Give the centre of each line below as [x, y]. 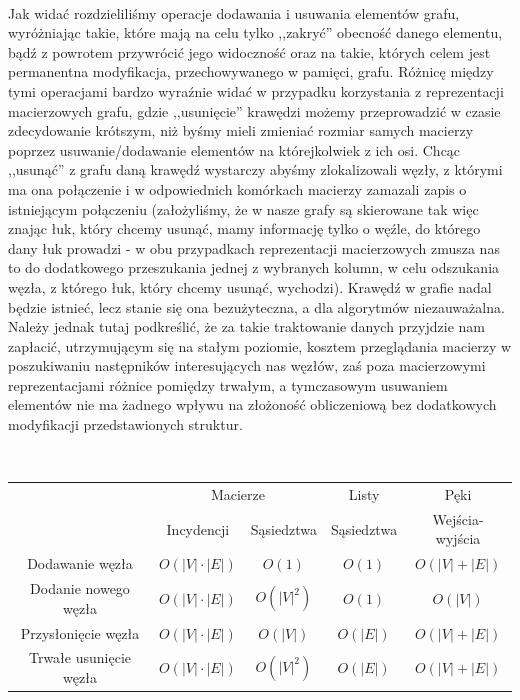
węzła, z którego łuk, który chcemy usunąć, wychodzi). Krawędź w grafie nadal [250, 286]
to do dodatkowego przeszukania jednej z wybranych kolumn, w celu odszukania [254, 267]
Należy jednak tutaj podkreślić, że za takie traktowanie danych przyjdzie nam [246, 326]
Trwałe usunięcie [79, 657]
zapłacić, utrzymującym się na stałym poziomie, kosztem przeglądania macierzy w [260, 345]
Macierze [237, 494]
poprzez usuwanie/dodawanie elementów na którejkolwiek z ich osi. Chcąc [234, 149]
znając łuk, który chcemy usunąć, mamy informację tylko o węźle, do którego [244, 228]
